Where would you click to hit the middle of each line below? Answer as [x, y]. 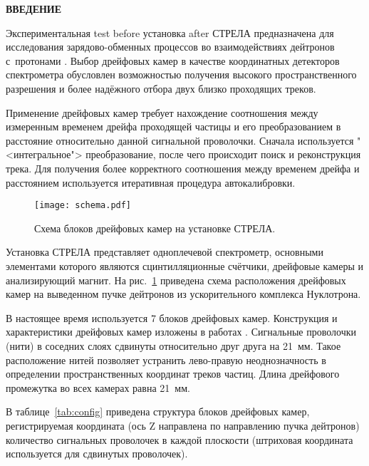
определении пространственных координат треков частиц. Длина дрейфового [173, 374]
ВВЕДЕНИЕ [34, 9]
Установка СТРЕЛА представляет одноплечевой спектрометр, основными [165, 252]
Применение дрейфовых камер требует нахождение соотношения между [162, 112]
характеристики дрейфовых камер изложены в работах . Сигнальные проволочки [181, 332]
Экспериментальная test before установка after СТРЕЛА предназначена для [170, 32]
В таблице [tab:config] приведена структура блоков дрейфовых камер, [158, 411]
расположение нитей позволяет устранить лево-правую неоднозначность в [166, 359]
